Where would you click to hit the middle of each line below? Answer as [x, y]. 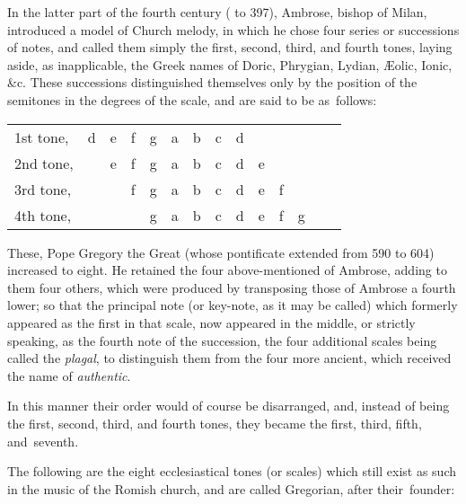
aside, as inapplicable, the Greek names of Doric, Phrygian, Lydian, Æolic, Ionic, [230, 64]
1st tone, [42, 137]
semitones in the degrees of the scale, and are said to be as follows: [192, 99]
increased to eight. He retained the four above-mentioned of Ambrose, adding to [227, 270]
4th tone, [43, 215]
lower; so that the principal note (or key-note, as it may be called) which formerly [233, 305]
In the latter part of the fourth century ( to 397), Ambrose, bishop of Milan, [217, 12]
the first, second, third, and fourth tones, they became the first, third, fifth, [215, 423]
